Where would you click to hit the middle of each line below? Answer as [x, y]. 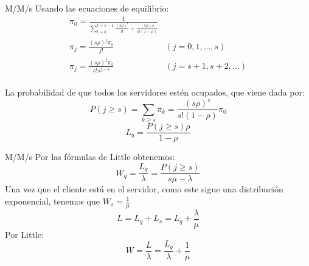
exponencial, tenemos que [53, 201]
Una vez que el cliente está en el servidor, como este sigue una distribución [144, 189]
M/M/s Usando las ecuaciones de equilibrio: [87, 8]
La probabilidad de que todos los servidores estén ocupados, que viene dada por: [155, 92]
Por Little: [24, 234]
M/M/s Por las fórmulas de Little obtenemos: [90, 157]
